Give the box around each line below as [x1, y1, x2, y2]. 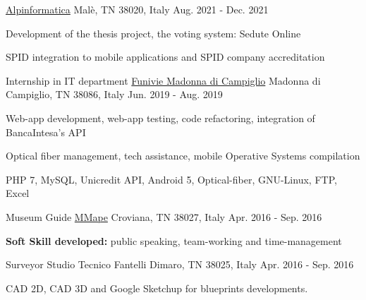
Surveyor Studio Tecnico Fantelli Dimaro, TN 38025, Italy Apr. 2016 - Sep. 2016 [6, 257, 354, 272]
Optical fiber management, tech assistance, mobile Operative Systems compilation [6, 148, 360, 163]
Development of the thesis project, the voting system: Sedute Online [6, 25, 301, 40]
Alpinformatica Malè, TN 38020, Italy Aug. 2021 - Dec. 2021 [6, 2, 269, 16]
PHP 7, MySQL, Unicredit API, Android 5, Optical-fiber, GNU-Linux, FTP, [6, 172, 337, 186]
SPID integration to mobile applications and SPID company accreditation [6, 49, 325, 64]
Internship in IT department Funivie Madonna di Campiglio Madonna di [6, 73, 321, 88]
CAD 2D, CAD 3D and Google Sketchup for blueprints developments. [6, 280, 308, 295]
